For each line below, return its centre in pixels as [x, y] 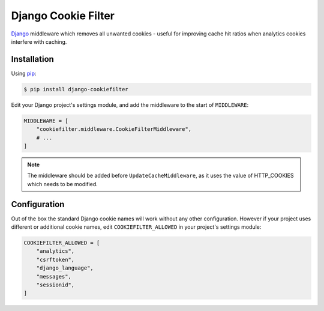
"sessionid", [55, 285]
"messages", [54, 276]
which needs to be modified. [63, 184]
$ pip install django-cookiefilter [76, 89]
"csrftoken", [55, 259]
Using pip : [24, 73]
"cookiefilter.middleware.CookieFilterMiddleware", [114, 129]
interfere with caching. [39, 41]
